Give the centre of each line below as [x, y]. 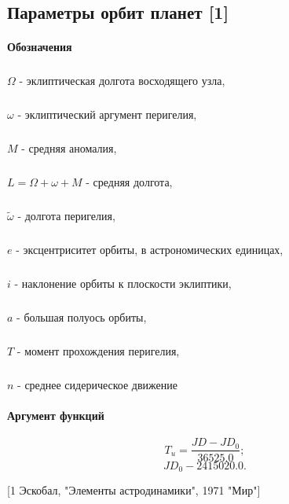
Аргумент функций [56, 416]
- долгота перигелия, [66, 216]
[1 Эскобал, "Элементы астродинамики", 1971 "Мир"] [134, 489]
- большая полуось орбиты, [82, 317]
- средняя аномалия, [69, 148]
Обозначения [40, 47]
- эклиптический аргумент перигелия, [107, 114]
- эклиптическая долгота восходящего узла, [122, 81]
